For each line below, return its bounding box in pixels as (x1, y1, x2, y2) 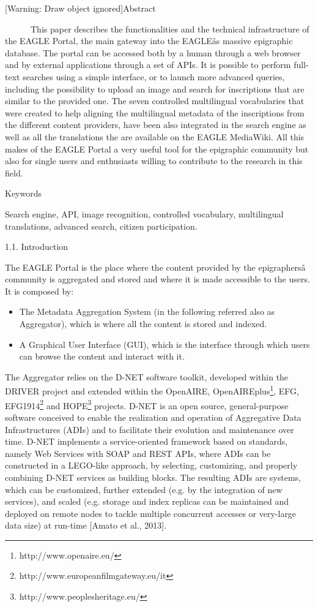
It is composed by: (5, 284, 74, 297)
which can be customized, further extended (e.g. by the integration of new (5, 483, 283, 496)
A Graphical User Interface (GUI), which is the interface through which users (19, 337, 310, 350)
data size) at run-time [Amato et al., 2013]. (5, 519, 167, 532)
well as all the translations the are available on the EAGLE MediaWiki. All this (5, 130, 305, 143)
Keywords (5, 187, 42, 200)
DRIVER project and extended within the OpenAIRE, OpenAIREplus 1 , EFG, (5, 383, 299, 398)
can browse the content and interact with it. (19, 350, 185, 363)
